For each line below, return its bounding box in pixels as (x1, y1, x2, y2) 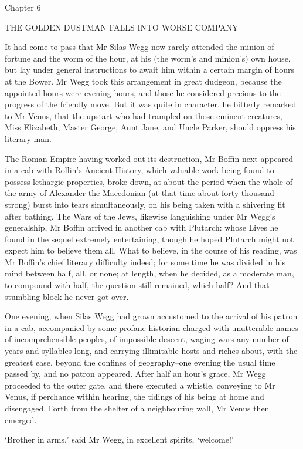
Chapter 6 (5, 1, 41, 13)
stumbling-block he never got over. (5, 290, 129, 302)
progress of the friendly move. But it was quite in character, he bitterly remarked (5, 98, 297, 110)
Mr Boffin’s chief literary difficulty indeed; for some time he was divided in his (5, 255, 285, 268)
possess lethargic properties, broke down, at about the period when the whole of (5, 175, 292, 187)
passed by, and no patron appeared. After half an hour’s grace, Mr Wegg (5, 367, 266, 380)
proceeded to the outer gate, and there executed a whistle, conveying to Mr (5, 379, 275, 391)
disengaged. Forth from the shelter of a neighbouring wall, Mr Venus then (5, 402, 270, 414)
